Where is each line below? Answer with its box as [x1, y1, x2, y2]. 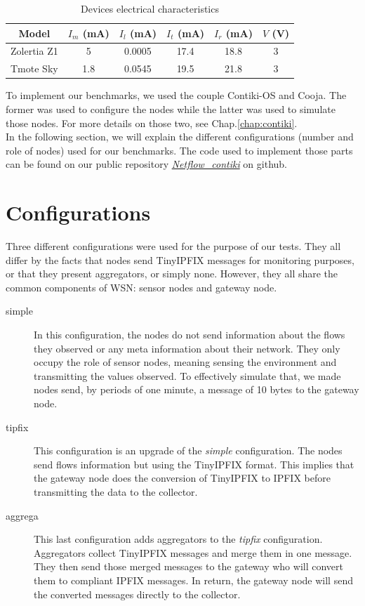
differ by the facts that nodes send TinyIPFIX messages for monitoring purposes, [6, 252, 354, 267]
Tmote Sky [11, 61, 58, 76]
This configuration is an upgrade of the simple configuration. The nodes [34, 443, 343, 458]
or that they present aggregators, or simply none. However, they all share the [6, 266, 338, 281]
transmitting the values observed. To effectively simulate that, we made [34, 368, 341, 383]
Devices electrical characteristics [81, 1, 219, 15]
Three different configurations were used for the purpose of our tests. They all [6, 239, 341, 253]
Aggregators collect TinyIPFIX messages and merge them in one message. [34, 545, 352, 560]
